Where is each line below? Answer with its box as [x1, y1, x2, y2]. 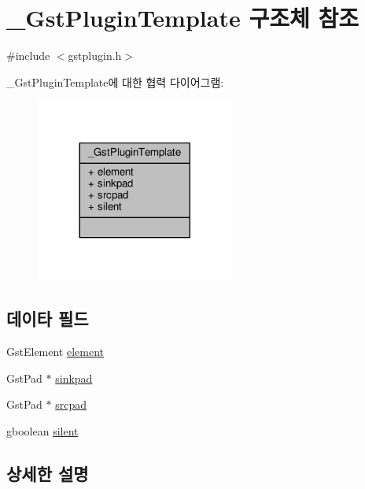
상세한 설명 [6, 461, 89, 485]
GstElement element [6, 343, 105, 360]
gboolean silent [6, 423, 79, 439]
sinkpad [55, 369, 93, 386]
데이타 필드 [6, 306, 89, 331]
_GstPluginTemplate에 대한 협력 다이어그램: [6, 73, 224, 90]
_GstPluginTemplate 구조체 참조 [6, 2, 359, 34]
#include [6, 47, 50, 64]
